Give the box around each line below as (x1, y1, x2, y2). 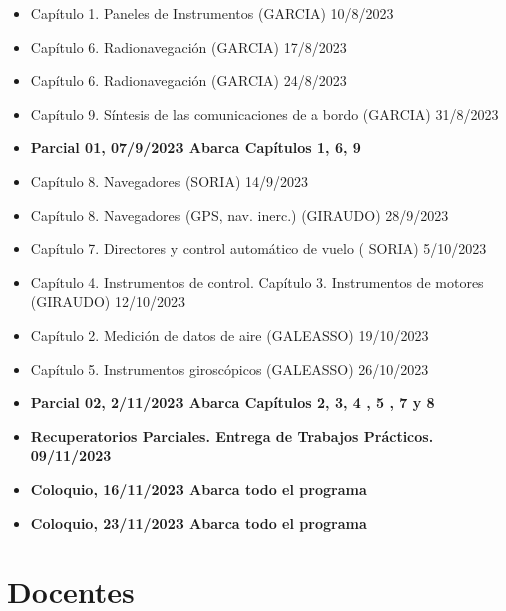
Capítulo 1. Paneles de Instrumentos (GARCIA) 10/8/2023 (30, 3, 394, 23)
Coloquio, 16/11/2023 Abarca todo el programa (30, 478, 367, 499)
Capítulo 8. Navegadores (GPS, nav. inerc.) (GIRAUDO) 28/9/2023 (30, 204, 449, 225)
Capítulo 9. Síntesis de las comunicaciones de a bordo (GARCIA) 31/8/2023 (30, 103, 499, 124)
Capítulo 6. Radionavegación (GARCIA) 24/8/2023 (30, 70, 347, 91)
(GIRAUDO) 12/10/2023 (30, 291, 185, 312)
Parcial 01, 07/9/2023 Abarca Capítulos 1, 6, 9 (30, 137, 361, 158)
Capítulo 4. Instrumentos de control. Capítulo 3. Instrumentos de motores (30, 271, 484, 292)
